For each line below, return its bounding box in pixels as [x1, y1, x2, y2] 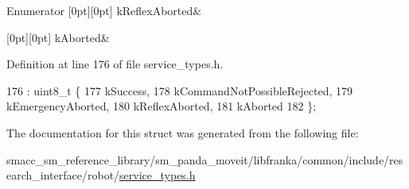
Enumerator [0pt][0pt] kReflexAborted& [6, 2, 202, 18]
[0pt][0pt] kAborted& [6, 29, 110, 45]
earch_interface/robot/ [6, 167, 120, 183]
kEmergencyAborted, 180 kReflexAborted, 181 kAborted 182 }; [6, 98, 317, 114]
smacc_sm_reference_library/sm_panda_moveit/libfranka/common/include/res [6, 151, 403, 168]
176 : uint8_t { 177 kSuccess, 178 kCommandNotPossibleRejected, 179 [6, 82, 353, 98]
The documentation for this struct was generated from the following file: [6, 124, 359, 141]
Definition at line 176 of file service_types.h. [6, 56, 224, 72]
